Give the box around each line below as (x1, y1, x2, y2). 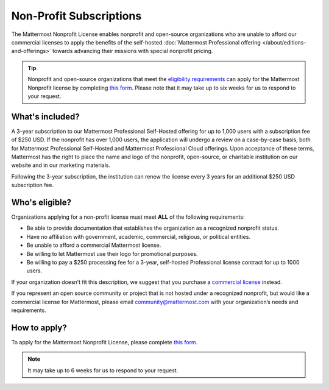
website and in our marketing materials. (11, 161, 111, 169)
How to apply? (11, 322, 67, 333)
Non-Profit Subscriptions (11, 9, 142, 23)
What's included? (11, 112, 80, 122)
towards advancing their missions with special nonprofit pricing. (52, 48, 213, 55)
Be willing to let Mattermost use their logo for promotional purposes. (26, 250, 198, 257)
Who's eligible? (11, 197, 72, 207)
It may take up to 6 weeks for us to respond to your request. (27, 366, 179, 374)
